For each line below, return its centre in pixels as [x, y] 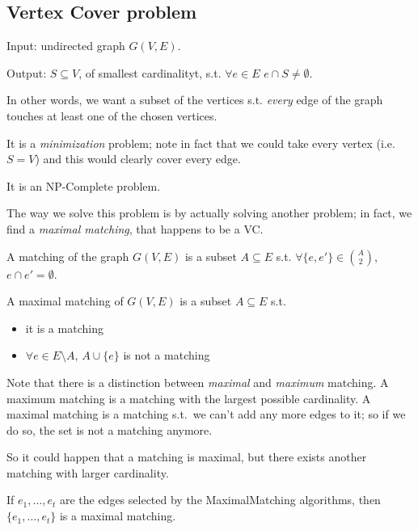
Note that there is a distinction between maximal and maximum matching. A [198, 382]
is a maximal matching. [118, 516]
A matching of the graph [68, 256]
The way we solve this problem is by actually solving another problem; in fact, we [209, 213]
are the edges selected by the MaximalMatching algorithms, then [220, 500]
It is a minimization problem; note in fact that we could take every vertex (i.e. [201, 143]
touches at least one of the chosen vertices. [112, 115]
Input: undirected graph [66, 46]
